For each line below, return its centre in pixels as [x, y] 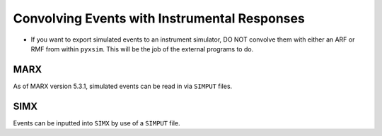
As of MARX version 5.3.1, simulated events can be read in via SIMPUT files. [123, 86]
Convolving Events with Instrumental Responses [159, 18]
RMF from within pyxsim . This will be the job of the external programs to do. [142, 49]
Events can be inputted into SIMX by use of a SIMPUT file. [97, 123]
